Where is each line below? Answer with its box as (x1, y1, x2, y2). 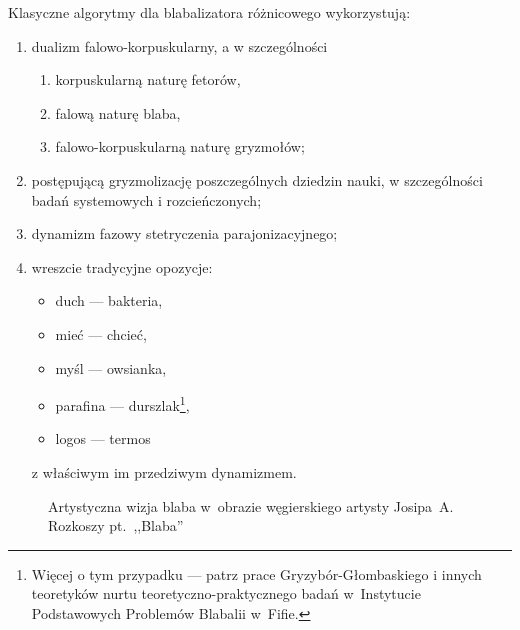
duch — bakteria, (55, 290, 163, 311)
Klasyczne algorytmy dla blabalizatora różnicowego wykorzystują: (8, 2, 411, 22)
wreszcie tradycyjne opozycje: (31, 256, 213, 277)
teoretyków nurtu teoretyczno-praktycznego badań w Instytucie (31, 583, 421, 604)
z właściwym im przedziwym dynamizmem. (31, 461, 297, 482)
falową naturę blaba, (55, 102, 181, 123)
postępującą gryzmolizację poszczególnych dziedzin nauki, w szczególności (31, 169, 483, 190)
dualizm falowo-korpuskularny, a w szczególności (31, 35, 328, 56)
